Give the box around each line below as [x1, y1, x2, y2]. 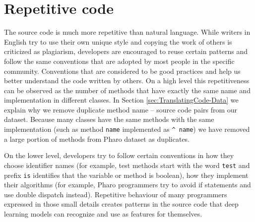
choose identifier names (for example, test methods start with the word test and [4, 160, 250, 170]
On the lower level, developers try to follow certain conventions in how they [4, 150, 234, 161]
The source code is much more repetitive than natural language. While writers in [4, 27, 251, 37]
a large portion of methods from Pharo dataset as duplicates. [4, 133, 190, 144]
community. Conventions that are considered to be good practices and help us [4, 65, 241, 76]
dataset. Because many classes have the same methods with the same [4, 114, 214, 124]
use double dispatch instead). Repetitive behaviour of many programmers [4, 189, 227, 199]
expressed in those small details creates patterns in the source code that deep [4, 199, 239, 209]
